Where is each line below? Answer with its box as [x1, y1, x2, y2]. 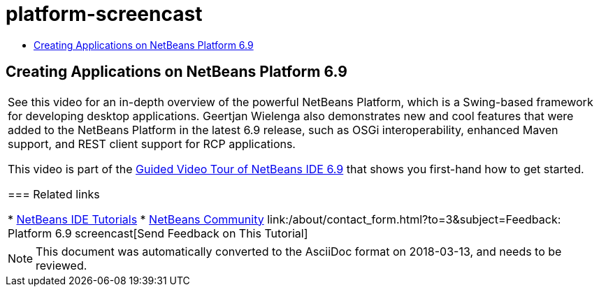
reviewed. [36, 258, 87, 272]
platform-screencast [6, 2, 203, 26]
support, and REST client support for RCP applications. [8, 136, 296, 151]
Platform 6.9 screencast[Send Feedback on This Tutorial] [8, 226, 308, 240]
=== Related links [8, 187, 100, 201]
